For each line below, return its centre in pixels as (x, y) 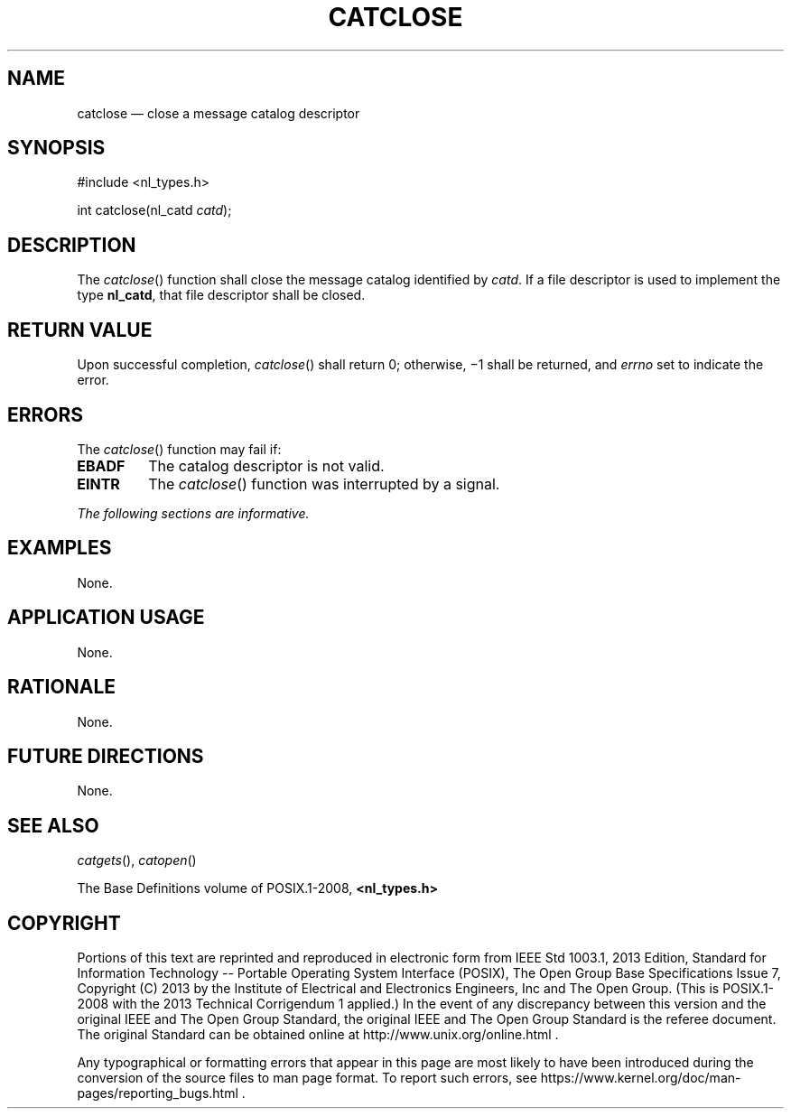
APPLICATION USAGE (106, 618)
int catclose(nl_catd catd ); (154, 210)
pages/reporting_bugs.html (158, 1093)
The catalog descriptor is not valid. (266, 465)
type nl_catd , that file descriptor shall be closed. (221, 295)
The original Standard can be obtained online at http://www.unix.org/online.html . (318, 1035)
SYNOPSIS (56, 148)
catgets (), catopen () (137, 860)
